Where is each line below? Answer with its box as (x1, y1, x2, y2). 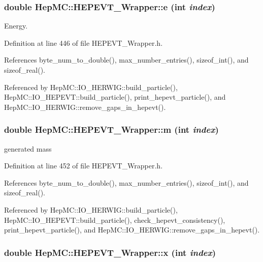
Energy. (4, 20, 28, 31)
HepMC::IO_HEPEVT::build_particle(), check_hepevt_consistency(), (4, 214, 225, 225)
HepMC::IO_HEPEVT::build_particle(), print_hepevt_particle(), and (4, 92, 226, 102)
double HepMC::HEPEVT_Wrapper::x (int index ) (4, 246, 216, 258)
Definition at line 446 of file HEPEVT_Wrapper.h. (4, 37, 163, 48)
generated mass (4, 143, 52, 154)
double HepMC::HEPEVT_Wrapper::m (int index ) (4, 123, 219, 136)
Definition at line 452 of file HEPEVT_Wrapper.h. (4, 160, 163, 171)
